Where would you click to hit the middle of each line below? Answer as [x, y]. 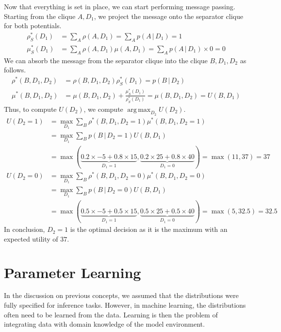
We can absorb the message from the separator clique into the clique [106, 60]
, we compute [103, 109]
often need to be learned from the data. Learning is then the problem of [111, 314]
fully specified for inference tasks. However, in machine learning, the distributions [125, 305]
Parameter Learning [73, 272]
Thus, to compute [30, 109]
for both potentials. [33, 26]
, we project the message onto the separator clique [168, 16]
